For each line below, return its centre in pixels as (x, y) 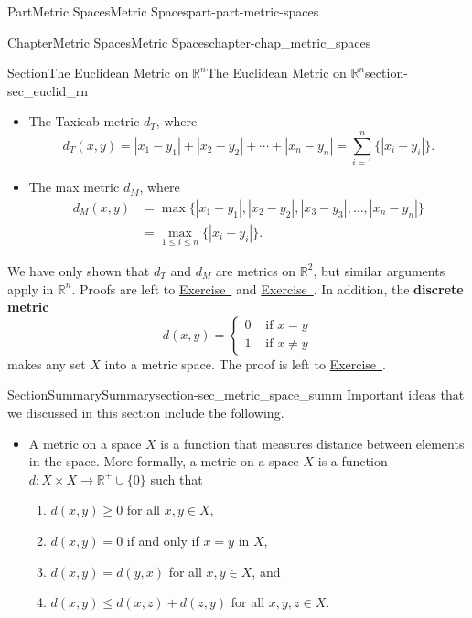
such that (177, 479)
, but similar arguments (379, 270)
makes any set (47, 363)
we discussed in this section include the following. (146, 412)
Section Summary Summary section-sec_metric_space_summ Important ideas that (236, 394)
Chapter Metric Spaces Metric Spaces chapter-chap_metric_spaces (189, 42)
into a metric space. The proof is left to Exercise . (245, 363)
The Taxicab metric (84, 121)
